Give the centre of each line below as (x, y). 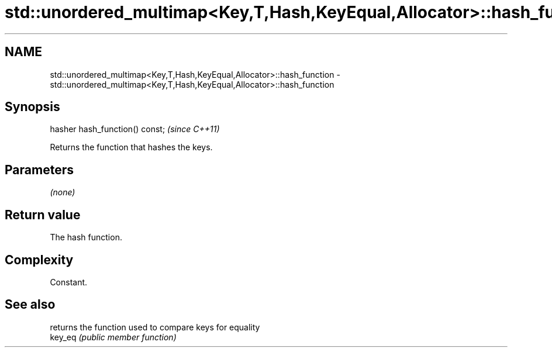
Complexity (39, 260)
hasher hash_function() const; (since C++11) (135, 129)
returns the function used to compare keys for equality (155, 327)
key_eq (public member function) (113, 337)
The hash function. (86, 237)
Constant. (69, 282)
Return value (43, 215)
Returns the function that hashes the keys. (131, 147)
